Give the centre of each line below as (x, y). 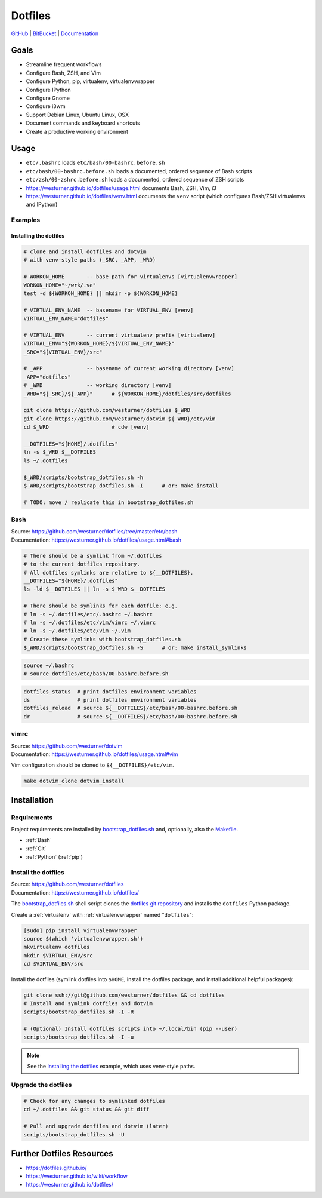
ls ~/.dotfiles (46, 460)
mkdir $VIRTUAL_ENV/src (58, 955)
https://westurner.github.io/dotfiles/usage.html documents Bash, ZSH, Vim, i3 (121, 188)
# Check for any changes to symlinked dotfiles (94, 1101)
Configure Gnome (48, 98)
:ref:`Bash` (39, 840)
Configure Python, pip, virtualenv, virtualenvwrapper (90, 81)
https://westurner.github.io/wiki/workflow (77, 1176)
